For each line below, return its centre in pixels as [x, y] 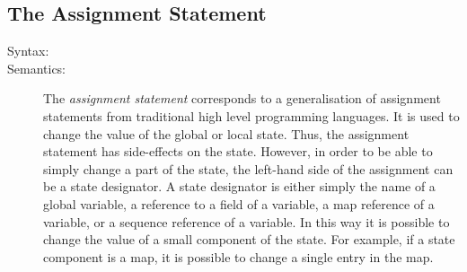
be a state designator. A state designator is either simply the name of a [239, 186]
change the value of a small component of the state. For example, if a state [249, 239]
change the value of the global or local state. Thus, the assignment [226, 133]
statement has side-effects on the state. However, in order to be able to [238, 151]
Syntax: [28, 51]
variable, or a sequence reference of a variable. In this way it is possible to [247, 221]
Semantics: [37, 68]
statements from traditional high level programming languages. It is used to [251, 115]
